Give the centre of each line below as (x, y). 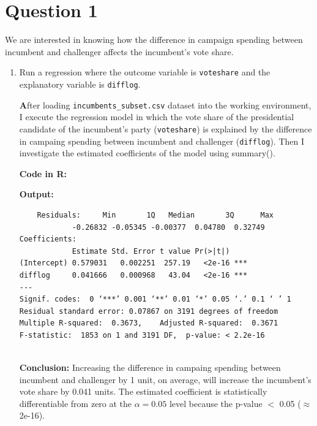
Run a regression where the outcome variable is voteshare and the (145, 72)
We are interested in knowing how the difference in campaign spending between (154, 40)
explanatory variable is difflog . (80, 84)
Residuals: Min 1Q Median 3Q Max (155, 215)
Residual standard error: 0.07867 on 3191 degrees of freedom (149, 311)
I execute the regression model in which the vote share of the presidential (157, 117)
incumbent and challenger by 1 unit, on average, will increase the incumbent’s (165, 379)
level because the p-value (216, 403)
